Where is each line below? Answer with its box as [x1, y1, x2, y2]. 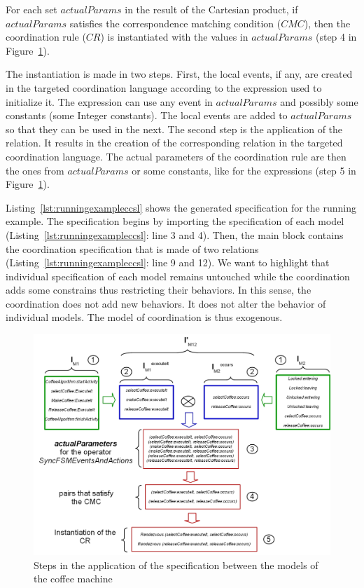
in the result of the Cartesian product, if [125, 2, 298, 16]
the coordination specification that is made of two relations [6, 241, 259, 256]
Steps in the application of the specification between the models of [34, 557, 318, 572]
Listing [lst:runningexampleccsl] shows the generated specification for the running [6, 200, 356, 214]
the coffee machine [34, 571, 113, 586]
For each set [6, 2, 57, 16]
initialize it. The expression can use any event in [6, 94, 213, 109]
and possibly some [280, 94, 358, 109]
